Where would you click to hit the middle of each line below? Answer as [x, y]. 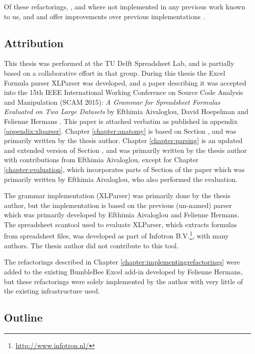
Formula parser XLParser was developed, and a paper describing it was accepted [125, 82]
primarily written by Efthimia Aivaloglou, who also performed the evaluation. [121, 179]
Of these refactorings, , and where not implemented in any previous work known [125, 6]
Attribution [34, 43]
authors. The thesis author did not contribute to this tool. [91, 245]
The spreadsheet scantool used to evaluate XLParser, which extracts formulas [121, 224]
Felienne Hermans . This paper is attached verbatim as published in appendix [121, 121]
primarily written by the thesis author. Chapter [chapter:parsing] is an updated [123, 140]
